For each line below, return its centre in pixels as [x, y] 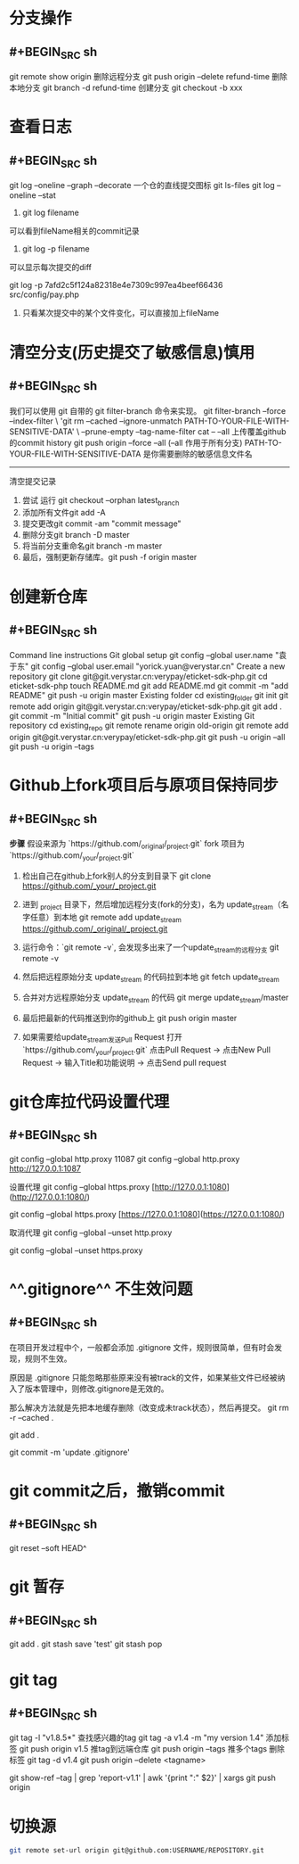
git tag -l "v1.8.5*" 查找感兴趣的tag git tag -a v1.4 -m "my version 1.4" [137, 1738]
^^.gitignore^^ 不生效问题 [101, 1289]
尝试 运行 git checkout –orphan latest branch [101, 501]
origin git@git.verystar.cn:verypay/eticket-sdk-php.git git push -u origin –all [147, 738]
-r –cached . [32, 1417]
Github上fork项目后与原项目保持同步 [144, 785]
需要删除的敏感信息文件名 [206, 454]
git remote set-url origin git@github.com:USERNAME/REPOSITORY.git [137, 1851]
